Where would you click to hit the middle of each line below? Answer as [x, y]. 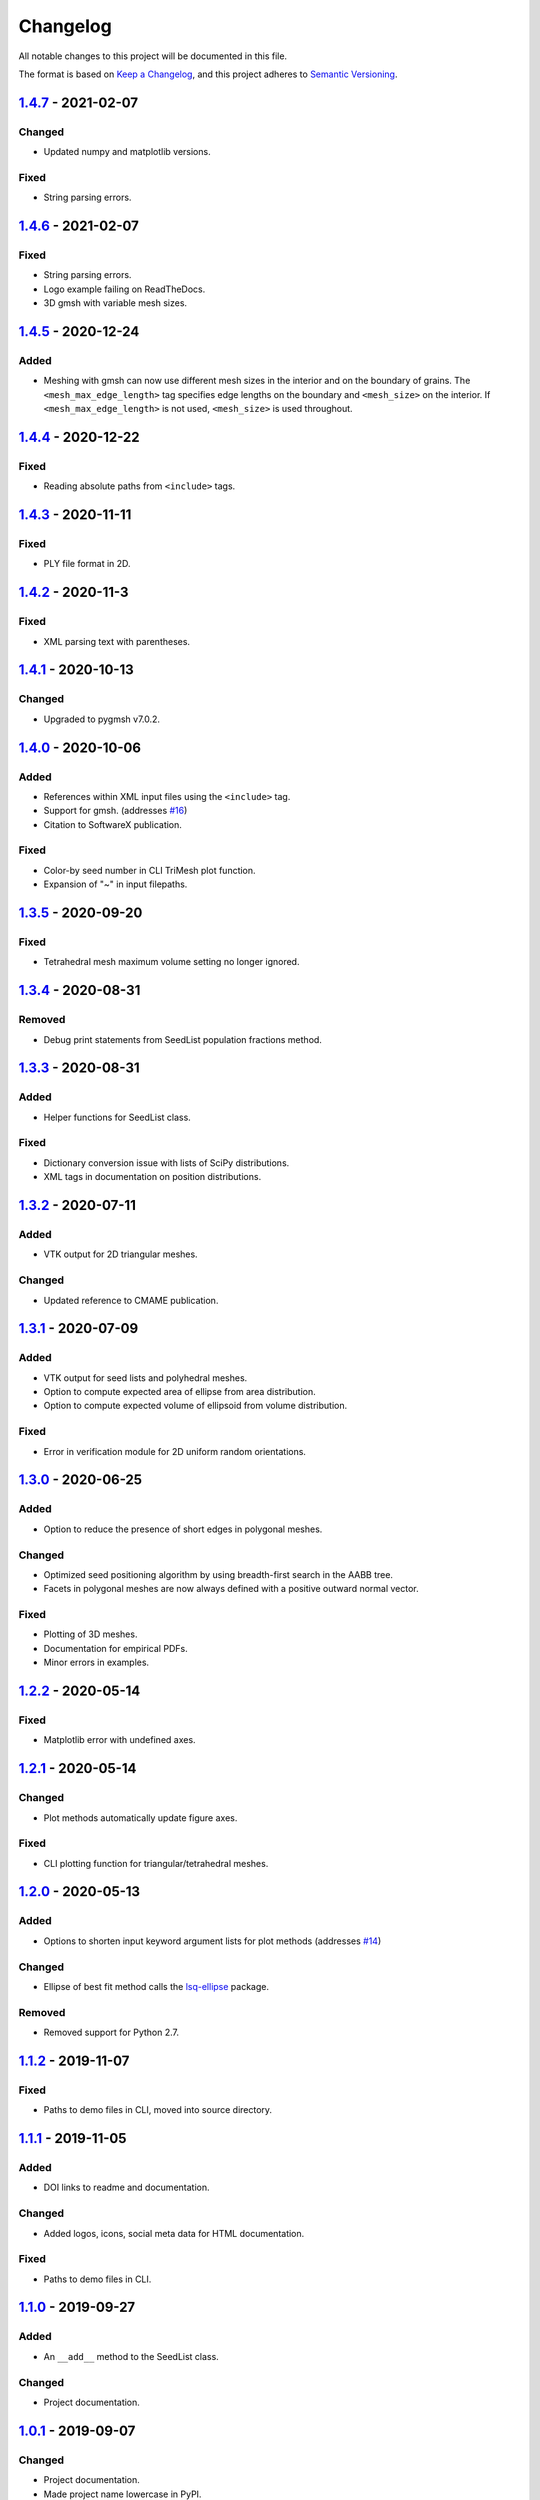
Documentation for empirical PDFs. [116, 1648]
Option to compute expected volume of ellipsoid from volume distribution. [195, 1406]
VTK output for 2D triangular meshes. [121, 1254]
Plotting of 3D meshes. [90, 1634]
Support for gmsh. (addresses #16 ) [115, 811]
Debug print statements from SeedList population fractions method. [182, 1039]
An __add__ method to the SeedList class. [131, 2356]
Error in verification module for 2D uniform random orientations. [175, 1451]
